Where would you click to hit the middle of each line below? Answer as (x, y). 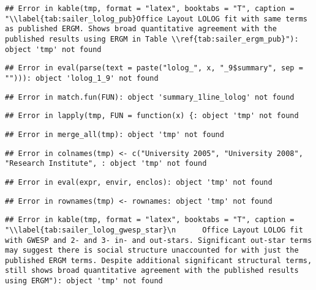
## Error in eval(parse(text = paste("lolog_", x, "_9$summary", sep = (154, 68)
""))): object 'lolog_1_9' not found (82, 78)
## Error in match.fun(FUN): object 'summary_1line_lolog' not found (150, 97)
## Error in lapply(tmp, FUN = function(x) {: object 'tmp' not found (152, 116)
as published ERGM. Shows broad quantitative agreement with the (141, 29)
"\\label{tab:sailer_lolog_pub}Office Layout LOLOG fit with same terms (156, 19)
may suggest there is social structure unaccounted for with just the (152, 251)
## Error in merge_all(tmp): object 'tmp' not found (115, 134)
